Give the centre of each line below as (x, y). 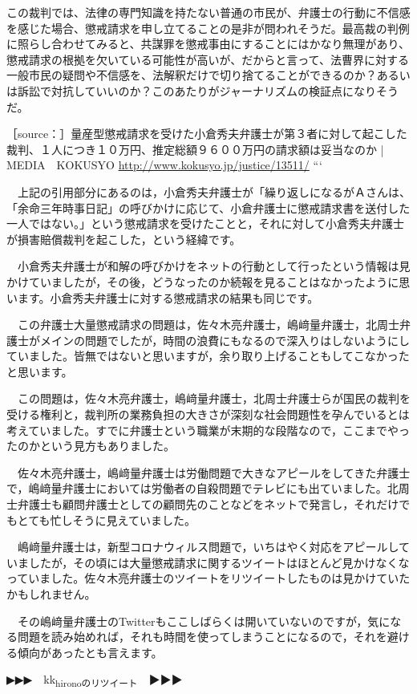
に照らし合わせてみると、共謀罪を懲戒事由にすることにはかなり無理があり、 (208, 44)
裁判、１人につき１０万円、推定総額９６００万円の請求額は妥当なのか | (195, 149)
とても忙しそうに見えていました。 (106, 519)
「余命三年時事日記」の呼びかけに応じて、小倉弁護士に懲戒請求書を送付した (208, 207)
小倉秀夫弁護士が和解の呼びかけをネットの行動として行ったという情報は (208, 266)
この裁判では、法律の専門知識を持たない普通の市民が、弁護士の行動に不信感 (208, 12)
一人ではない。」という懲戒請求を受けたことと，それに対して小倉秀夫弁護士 (206, 223)
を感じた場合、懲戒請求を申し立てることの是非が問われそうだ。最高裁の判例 (208, 28)
